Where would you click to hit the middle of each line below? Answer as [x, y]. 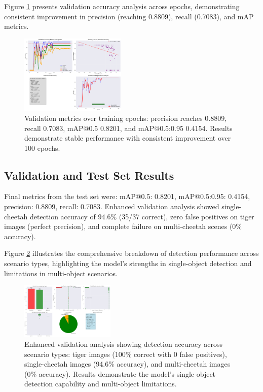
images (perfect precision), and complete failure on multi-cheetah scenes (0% [123, 226]
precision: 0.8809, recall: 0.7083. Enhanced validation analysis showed [112, 206]
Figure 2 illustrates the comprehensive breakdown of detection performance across [131, 253]
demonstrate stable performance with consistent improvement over [128, 138]
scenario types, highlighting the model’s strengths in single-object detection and [128, 263]
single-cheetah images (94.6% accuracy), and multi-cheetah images [127, 364]
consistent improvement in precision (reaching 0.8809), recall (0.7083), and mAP [129, 16]
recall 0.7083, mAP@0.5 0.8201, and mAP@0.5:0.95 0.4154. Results [128, 128]
